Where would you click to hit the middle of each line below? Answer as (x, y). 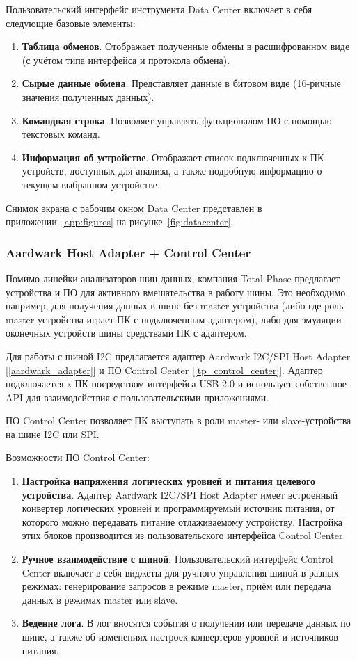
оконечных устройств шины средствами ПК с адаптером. (126, 333)
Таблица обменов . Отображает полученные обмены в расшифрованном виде (186, 46)
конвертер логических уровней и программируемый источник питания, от (178, 508)
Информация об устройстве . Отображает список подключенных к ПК (173, 157)
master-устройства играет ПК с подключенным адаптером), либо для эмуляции (174, 319)
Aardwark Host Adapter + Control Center (128, 252)
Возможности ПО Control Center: (78, 457)
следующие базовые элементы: (71, 23)
